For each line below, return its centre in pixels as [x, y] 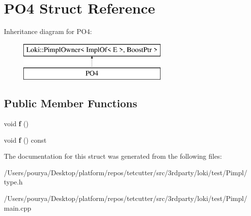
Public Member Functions [71, 103]
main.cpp [18, 208]
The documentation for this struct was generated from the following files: [113, 156]
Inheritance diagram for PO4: [48, 31]
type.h [13, 182]
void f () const [25, 140]
